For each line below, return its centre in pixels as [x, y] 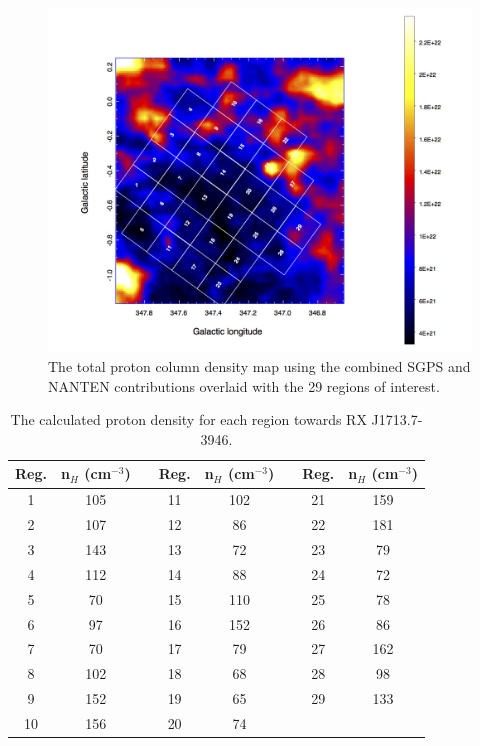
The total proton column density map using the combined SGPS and [259, 366]
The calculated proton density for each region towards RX [188, 419]
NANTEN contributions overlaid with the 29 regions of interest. [244, 385]
